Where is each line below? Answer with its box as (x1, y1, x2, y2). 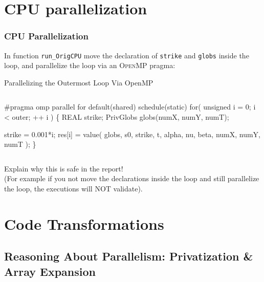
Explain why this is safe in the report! (4, 163, 123, 173)
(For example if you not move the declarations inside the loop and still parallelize (4, 173, 259, 184)
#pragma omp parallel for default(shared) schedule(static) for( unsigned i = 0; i (4, 101, 256, 112)
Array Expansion (4, 263, 96, 279)
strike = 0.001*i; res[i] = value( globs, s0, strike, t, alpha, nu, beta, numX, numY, (4, 128, 261, 139)
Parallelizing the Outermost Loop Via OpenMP (4, 77, 153, 88)
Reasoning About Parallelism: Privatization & (4, 248, 253, 264)
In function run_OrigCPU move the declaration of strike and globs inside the (4, 50, 249, 60)
